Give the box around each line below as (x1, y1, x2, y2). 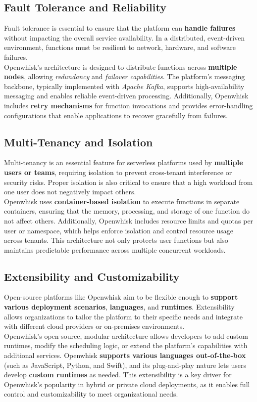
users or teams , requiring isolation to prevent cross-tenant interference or (4, 167, 232, 177)
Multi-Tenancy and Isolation (4, 134, 153, 149)
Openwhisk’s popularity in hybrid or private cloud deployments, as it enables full (4, 379, 250, 389)
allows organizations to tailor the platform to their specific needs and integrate (4, 311, 243, 321)
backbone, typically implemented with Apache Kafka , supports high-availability (4, 81, 245, 91)
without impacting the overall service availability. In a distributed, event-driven (4, 32, 245, 43)
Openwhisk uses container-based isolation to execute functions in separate (4, 196, 240, 206)
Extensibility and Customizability (4, 268, 180, 284)
